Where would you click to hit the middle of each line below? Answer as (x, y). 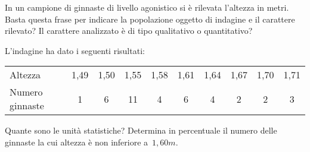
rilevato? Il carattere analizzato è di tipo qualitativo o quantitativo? (129, 31)
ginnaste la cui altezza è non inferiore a (77, 142)
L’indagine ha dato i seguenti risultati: (75, 50)
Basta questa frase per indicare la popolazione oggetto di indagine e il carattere (150, 19)
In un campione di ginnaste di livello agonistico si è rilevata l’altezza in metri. (147, 7)
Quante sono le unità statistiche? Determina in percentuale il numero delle (141, 130)
